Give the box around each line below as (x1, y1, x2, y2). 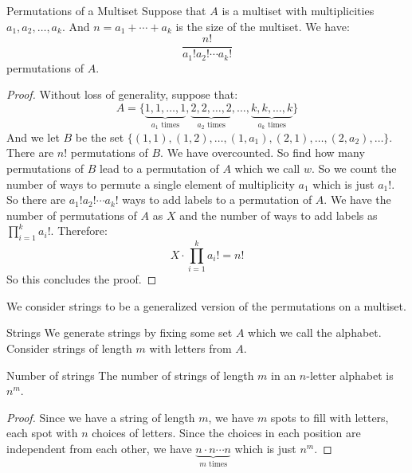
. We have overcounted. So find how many (160, 144, 365, 161)
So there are (6, 191, 65, 208)
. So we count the (311, 159, 397, 176)
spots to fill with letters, (270, 408, 389, 425)
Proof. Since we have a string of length (6, 408, 195, 425)
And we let (6, 128, 60, 145)
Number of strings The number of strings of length (6, 366, 254, 383)
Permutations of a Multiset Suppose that (6, 2, 206, 18)
